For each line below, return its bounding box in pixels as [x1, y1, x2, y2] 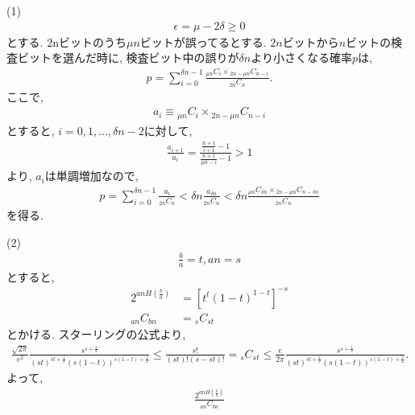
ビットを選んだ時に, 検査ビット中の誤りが [17, 49, 239, 66]
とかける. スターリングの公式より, [6, 326, 186, 343]
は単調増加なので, [44, 167, 139, 184]
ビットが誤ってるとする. [139, 33, 267, 50]
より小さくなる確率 [251, 49, 352, 66]
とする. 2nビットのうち [6, 33, 127, 50]
